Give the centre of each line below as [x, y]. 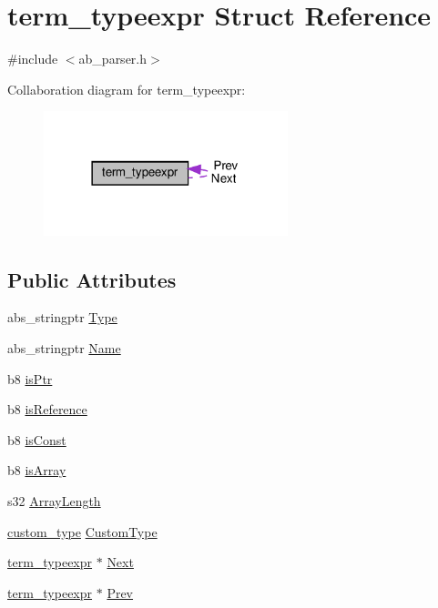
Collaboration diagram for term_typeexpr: [127, 89]
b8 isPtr [30, 378]
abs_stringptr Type [62, 317]
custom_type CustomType [82, 531]
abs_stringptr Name [64, 347]
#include [33, 59]
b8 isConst [37, 439]
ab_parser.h [113, 59]
